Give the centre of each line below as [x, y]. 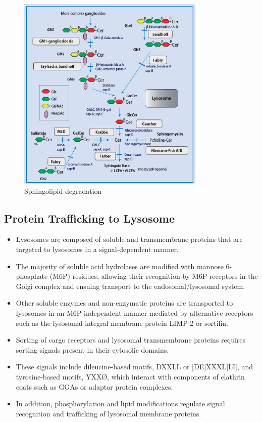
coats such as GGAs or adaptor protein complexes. [94, 386]
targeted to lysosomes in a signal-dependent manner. [97, 249]
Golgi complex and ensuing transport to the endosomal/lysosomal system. [130, 286]
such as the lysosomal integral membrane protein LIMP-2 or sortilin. [122, 323]
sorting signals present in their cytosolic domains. [92, 349]
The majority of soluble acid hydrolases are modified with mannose [120, 266]
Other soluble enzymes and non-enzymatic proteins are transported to [124, 303]
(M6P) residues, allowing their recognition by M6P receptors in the [154, 276]
